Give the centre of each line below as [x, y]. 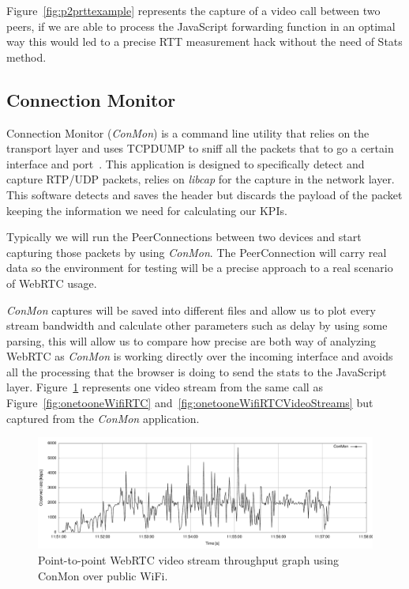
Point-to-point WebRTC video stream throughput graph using [189, 560]
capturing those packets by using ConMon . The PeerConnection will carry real [197, 252]
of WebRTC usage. [52, 283]
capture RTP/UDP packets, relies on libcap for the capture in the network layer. [201, 179]
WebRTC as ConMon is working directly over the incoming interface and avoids [200, 356]
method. [26, 57]
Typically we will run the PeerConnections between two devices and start [184, 237]
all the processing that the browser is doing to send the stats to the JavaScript [197, 371]
